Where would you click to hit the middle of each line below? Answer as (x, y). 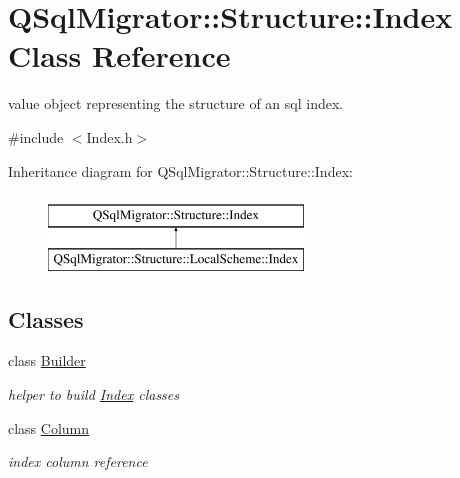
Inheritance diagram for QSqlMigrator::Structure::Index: (180, 170)
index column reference (78, 461)
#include (36, 136)
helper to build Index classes (93, 394)
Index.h (109, 136)
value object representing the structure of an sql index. (176, 103)
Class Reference (119, 55)
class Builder (47, 360)
